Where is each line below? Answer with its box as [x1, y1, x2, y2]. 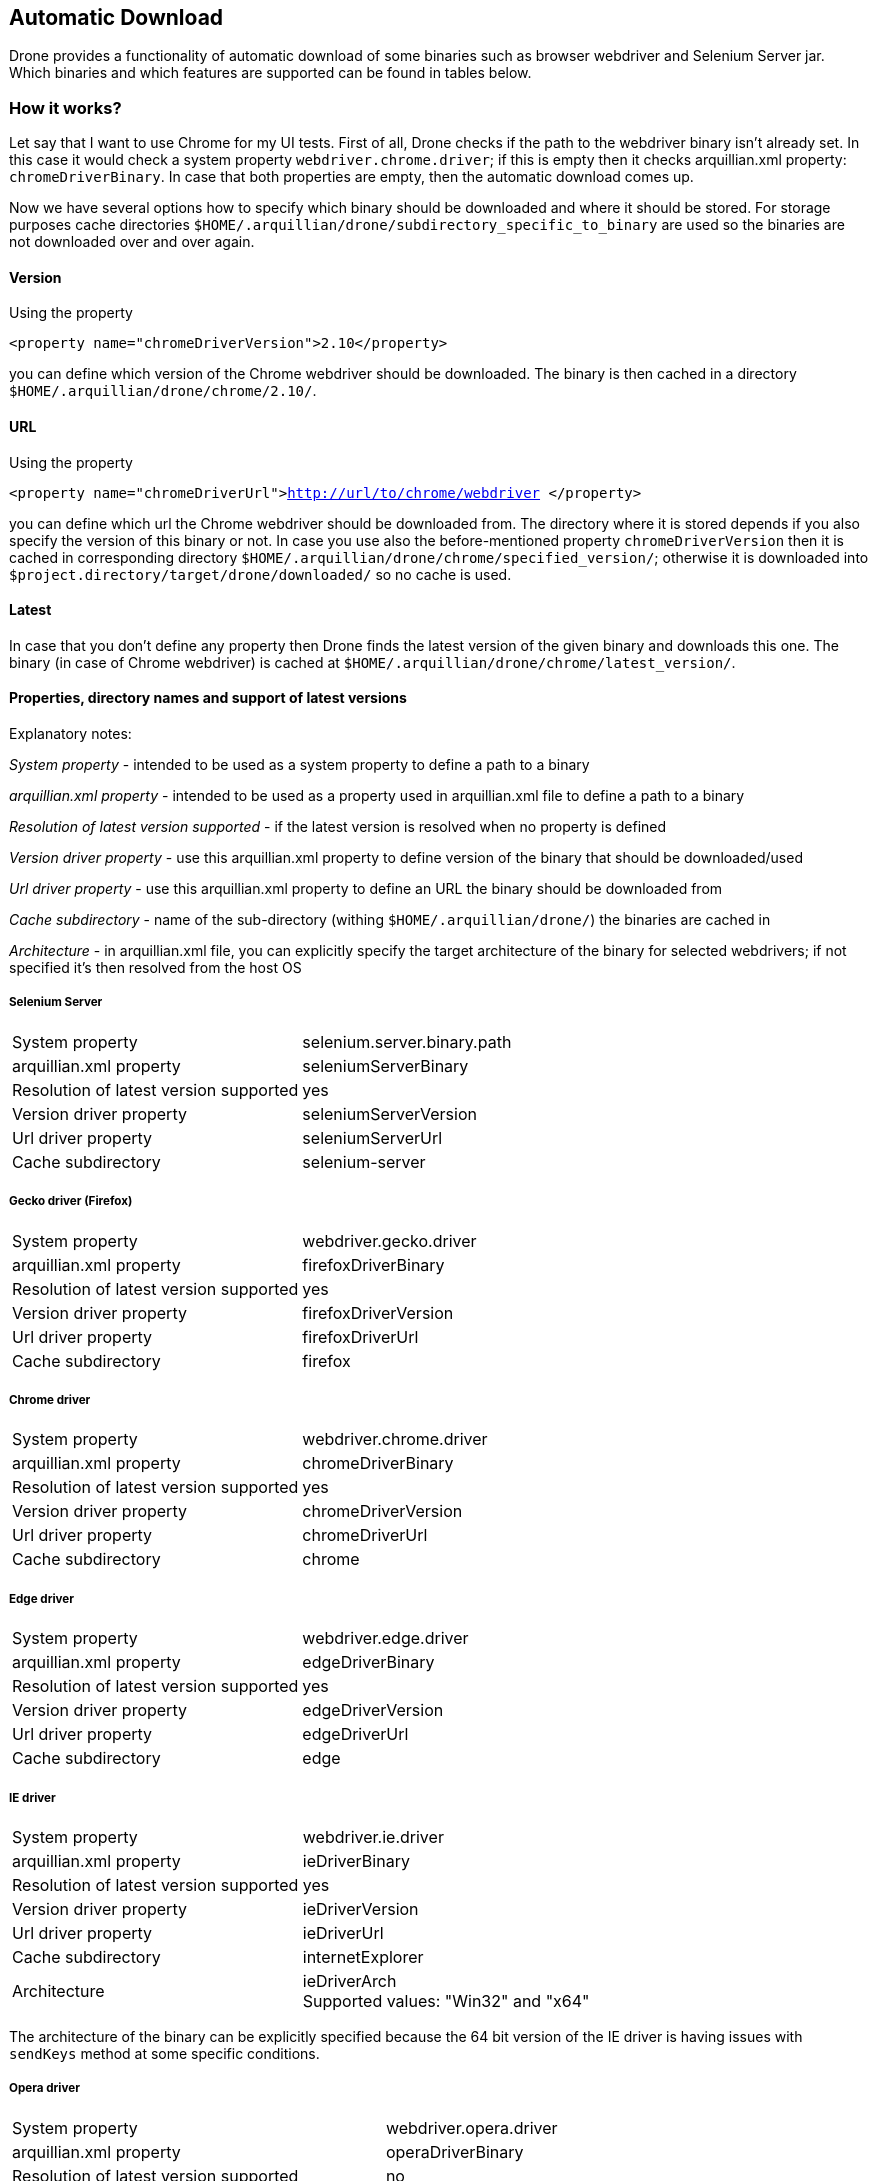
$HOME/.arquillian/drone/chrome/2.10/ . [9, 382, 317, 400]
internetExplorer [302, 1946, 424, 1967]
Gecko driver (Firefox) [9, 1194, 133, 1209]
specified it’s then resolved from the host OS [9, 959, 302, 977]
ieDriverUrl [302, 1922, 384, 1943]
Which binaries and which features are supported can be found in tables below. [9, 64, 532, 82]
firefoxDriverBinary [302, 1254, 445, 1275]
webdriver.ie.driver [302, 1826, 444, 1847]
